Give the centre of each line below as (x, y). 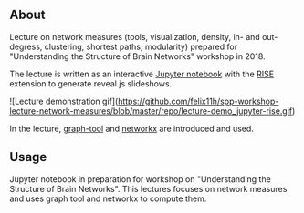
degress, (26, 46)
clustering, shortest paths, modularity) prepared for (141, 46)
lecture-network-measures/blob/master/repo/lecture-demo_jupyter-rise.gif (151, 111)
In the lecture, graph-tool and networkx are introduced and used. (131, 128)
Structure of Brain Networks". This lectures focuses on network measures (148, 188)
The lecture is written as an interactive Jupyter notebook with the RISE (142, 74)
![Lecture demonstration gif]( (64, 101)
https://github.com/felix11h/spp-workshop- (198, 101)
